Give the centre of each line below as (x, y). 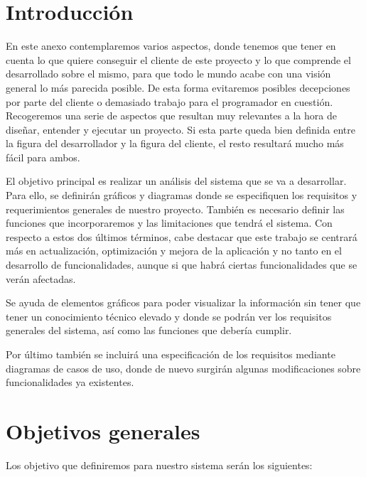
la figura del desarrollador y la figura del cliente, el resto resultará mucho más (175, 143)
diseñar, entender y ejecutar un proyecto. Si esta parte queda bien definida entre (181, 129)
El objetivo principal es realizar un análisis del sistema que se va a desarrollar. (176, 181)
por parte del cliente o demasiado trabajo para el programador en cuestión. (169, 101)
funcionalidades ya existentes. (70, 382)
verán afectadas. (41, 278)
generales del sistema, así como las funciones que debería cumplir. (149, 330)
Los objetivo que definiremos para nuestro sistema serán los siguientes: (159, 465)
